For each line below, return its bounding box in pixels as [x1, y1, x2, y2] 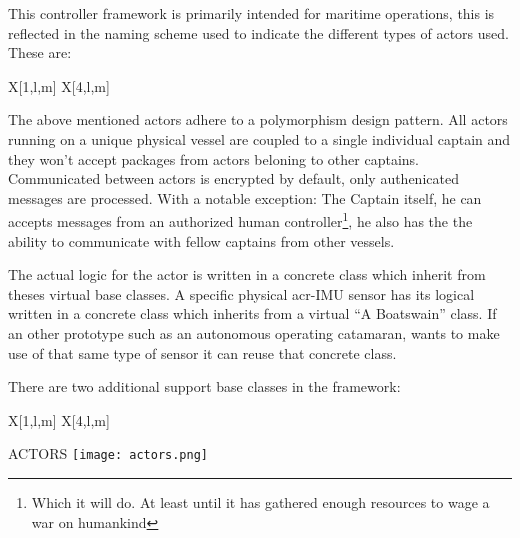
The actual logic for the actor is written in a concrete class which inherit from [8, 264, 486, 285]
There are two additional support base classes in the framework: [8, 376, 401, 397]
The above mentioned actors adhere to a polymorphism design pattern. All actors [8, 109, 508, 130]
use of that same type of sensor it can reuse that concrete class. [8, 342, 397, 363]
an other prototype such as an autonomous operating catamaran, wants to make [8, 322, 500, 343]
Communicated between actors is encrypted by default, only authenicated [8, 168, 459, 189]
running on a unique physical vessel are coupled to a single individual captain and [8, 128, 511, 149]
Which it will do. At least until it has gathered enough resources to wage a [31, 492, 490, 512]
